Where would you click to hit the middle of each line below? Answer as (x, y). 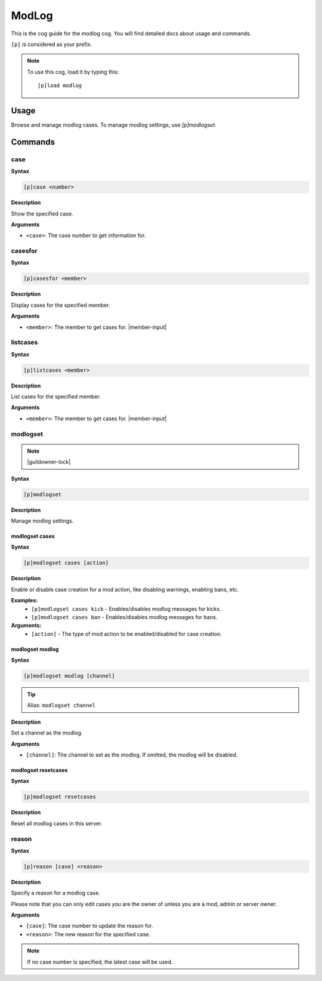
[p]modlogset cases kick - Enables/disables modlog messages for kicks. (126, 608)
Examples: (24, 601)
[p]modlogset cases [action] (66, 563)
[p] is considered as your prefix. (52, 44)
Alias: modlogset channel (61, 705)
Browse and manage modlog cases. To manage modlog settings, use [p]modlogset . (114, 125)
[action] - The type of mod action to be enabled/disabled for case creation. (126, 634)
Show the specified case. (42, 213)
